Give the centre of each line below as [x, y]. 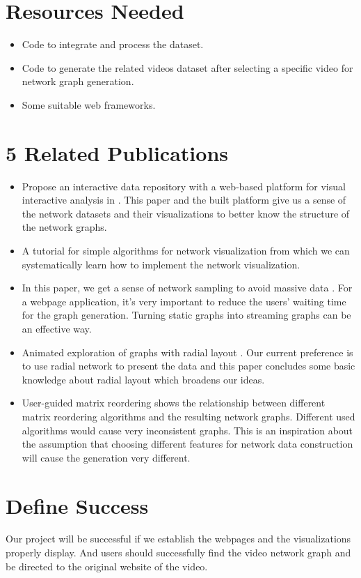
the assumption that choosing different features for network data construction [187, 444]
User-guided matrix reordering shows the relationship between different [174, 403]
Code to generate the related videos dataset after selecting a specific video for [187, 67]
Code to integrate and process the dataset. [113, 44]
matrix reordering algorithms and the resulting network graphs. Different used [188, 416]
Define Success [77, 505]
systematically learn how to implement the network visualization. [161, 264]
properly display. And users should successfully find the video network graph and [178, 553]
